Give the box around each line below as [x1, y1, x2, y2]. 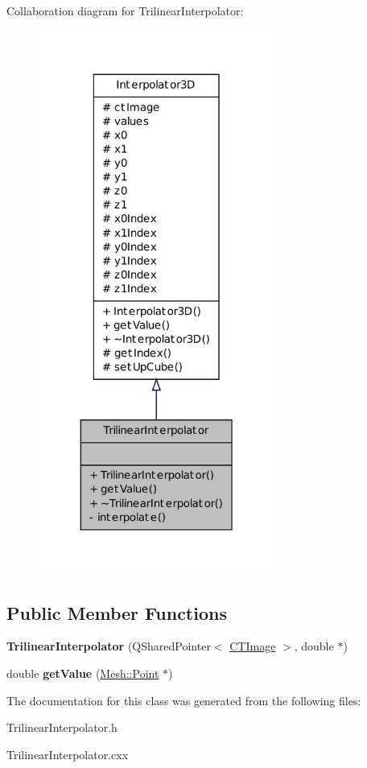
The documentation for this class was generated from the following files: [6, 692, 361, 708]
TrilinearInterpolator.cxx [6, 745, 129, 762]
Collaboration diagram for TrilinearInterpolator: [6, 2, 244, 19]
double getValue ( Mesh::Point [6, 664, 159, 681]
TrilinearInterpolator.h [6, 719, 118, 736]
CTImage [229, 638, 276, 654]
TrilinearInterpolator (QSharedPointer [6, 638, 211, 654]
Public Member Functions [6, 600, 227, 625]
